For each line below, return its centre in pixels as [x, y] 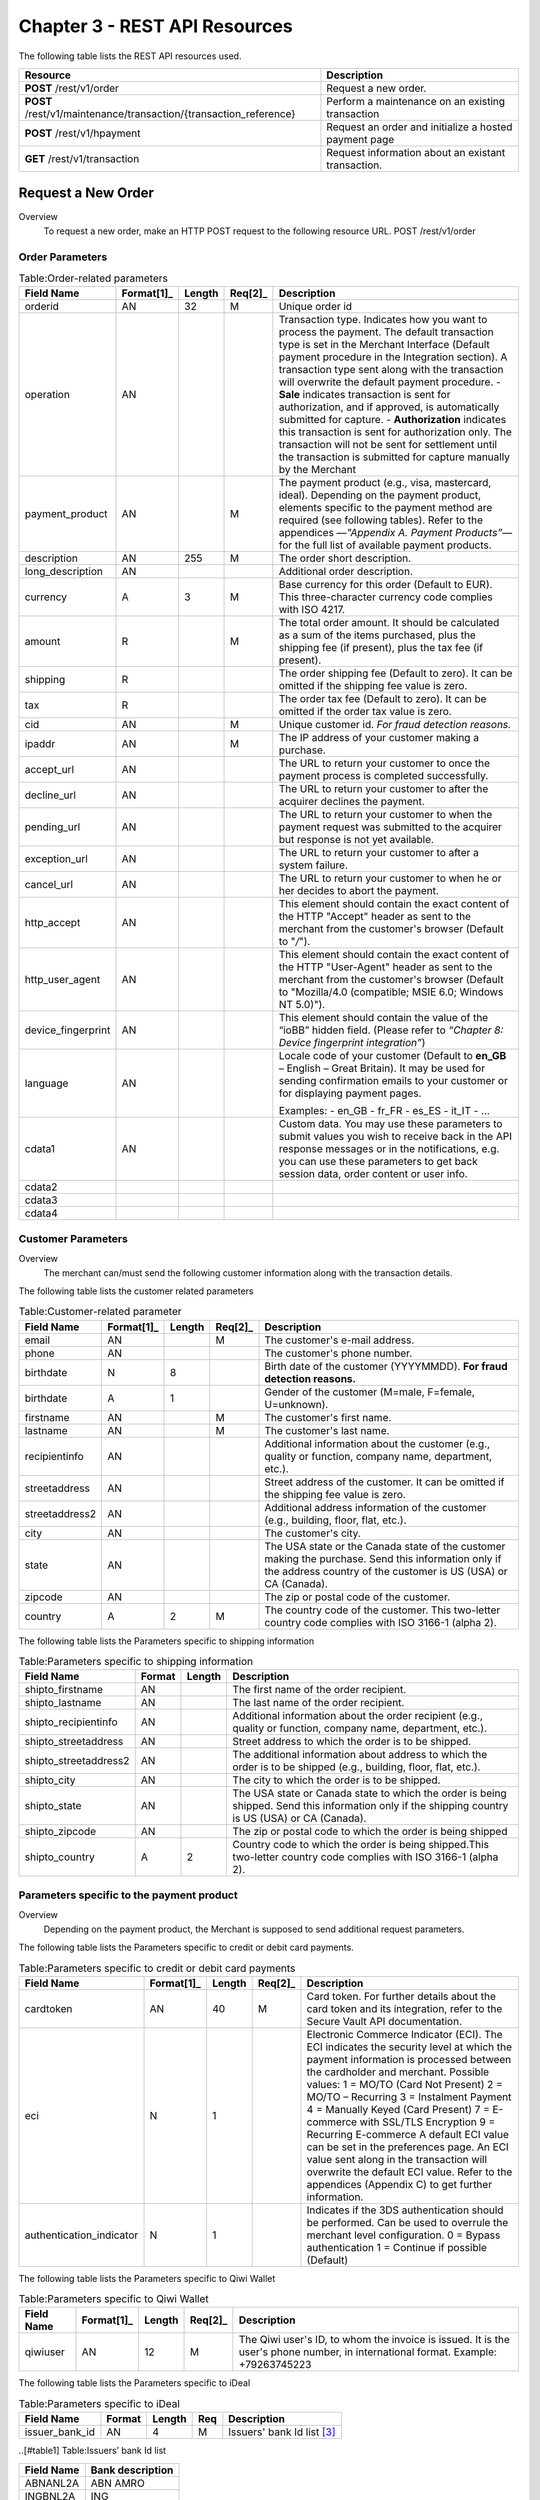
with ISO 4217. [311, 610]
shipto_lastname [63, 1703]
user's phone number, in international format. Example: [367, 2352]
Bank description [132, 2470]
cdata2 [41, 1187]
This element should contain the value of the [383, 1018]
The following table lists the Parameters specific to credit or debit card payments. [186, 1947]
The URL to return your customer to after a [379, 853]
